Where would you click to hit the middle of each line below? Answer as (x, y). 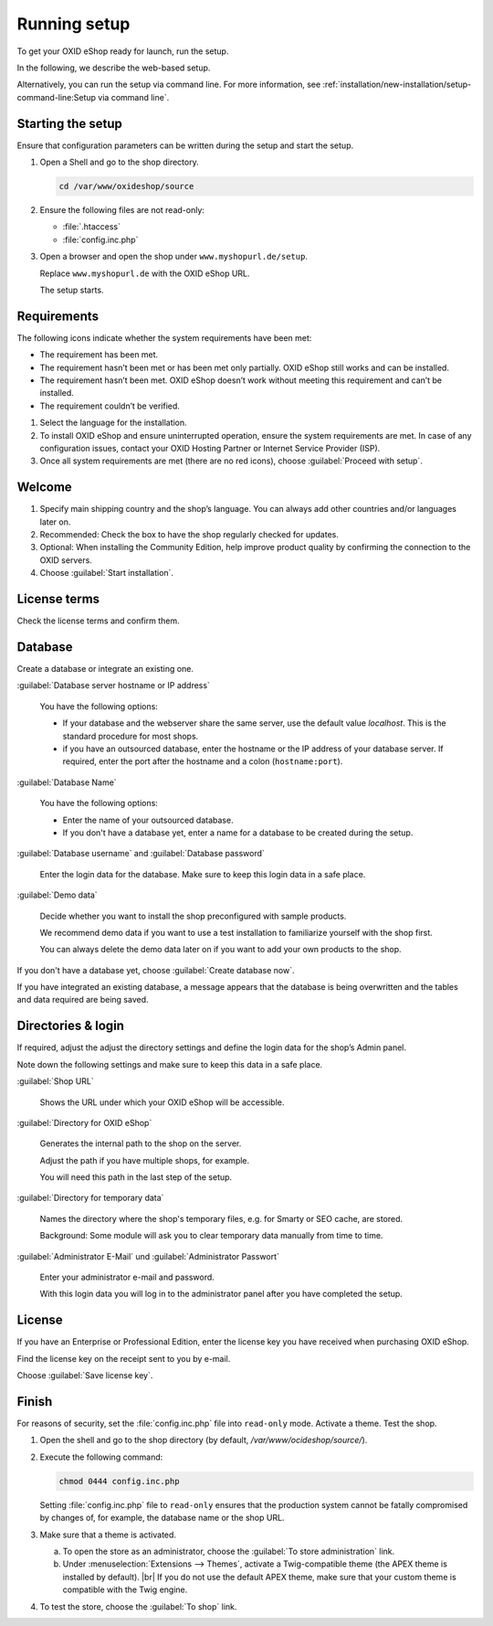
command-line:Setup (56, 97)
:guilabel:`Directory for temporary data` (90, 1198)
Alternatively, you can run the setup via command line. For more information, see (169, 85)
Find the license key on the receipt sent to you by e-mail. (124, 1358)
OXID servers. (66, 560)
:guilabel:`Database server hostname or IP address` (113, 685)
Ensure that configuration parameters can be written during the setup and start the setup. (185, 145)
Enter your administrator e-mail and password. (127, 1277)
